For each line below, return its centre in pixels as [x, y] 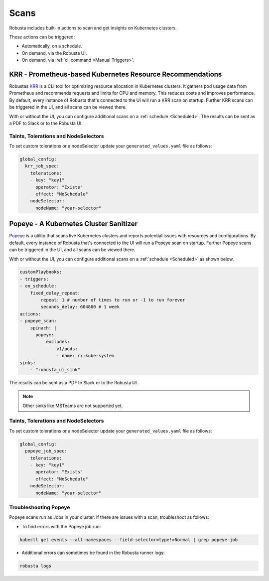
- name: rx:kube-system [85, 356]
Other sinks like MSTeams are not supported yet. [73, 406]
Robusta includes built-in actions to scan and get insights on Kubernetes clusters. [93, 28]
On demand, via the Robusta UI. [54, 53]
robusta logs [36, 566]
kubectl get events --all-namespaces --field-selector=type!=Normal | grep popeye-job [129, 540]
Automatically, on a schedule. [52, 46]
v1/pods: [67, 349]
